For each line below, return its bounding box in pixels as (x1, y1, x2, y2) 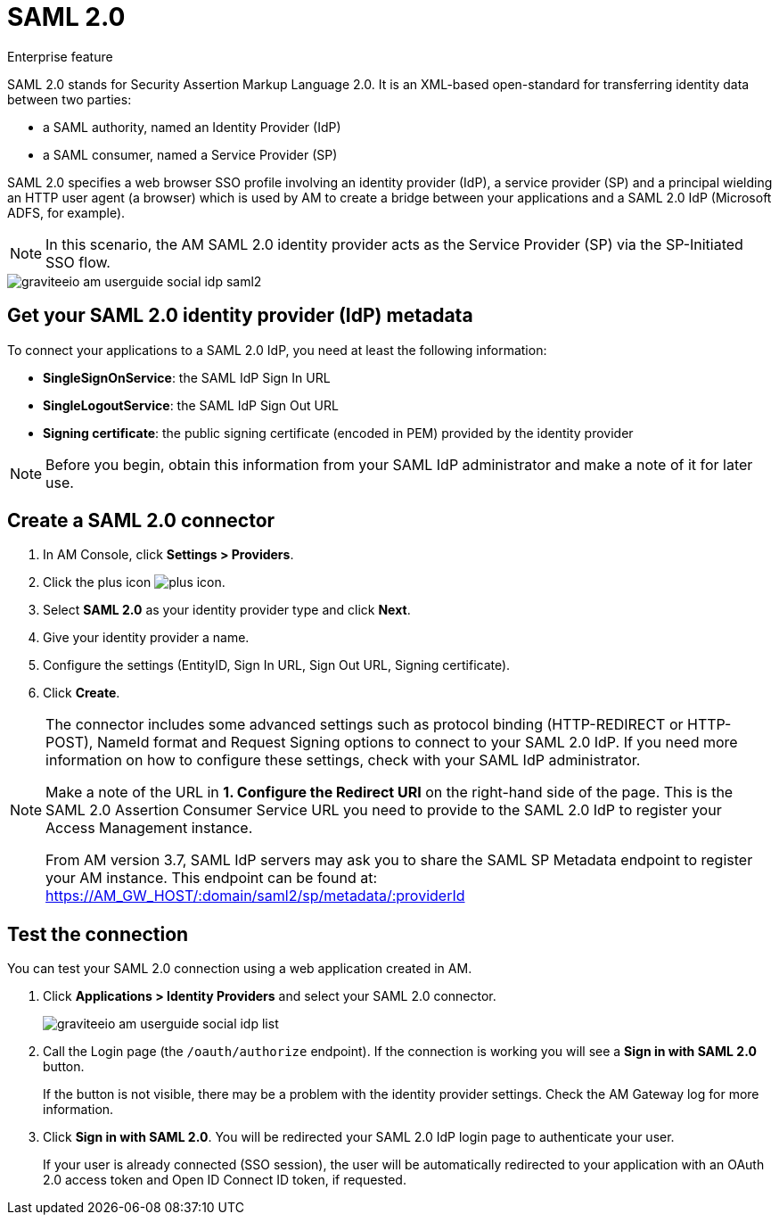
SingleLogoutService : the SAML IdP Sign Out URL (43, 397, 339, 413)
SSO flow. (45, 252, 111, 271)
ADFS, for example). (7, 204, 126, 220)
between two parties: (7, 91, 132, 107)
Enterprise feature (7, 48, 113, 64)
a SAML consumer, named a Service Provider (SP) (43, 146, 338, 162)
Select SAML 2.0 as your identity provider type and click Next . (43, 602, 411, 618)
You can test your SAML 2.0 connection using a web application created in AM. (7, 961, 472, 977)
